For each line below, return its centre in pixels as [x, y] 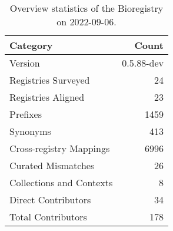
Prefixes [26, 114]
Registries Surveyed [50, 80]
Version [25, 63]
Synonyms [30, 131]
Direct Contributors [50, 199]
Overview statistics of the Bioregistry [86, 8]
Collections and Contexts [61, 182]
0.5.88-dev [143, 63]
